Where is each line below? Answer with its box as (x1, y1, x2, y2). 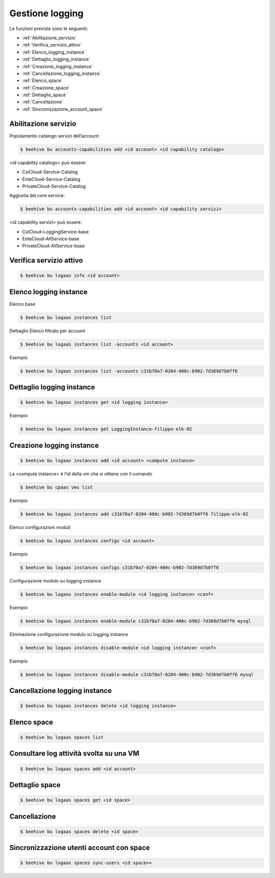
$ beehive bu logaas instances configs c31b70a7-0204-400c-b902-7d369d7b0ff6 (20, 565, 219, 570)
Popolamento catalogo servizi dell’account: (9, 132, 100, 139)
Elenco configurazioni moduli (9, 524, 71, 530)
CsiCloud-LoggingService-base (22, 228, 89, 234)
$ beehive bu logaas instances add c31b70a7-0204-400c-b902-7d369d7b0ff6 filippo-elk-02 (20, 511, 249, 517)
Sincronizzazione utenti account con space (9, 843, 150, 852)
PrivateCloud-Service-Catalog (22, 183, 86, 189)
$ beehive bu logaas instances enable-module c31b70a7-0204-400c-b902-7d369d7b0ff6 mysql (20, 618, 252, 624)
